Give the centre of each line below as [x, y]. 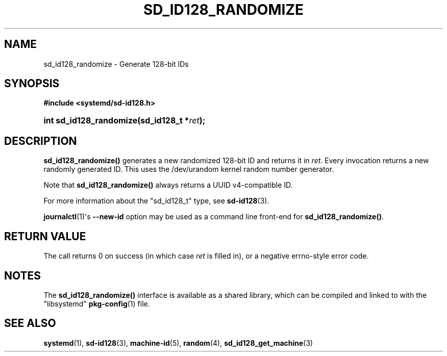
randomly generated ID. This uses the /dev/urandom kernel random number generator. [189, 169]
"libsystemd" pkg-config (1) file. [97, 303]
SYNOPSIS [32, 84]
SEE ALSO [30, 323]
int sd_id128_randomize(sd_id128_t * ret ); [125, 121]
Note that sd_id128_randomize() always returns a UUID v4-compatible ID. [168, 185]
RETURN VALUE [45, 236]
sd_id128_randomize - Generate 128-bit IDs [116, 64]
